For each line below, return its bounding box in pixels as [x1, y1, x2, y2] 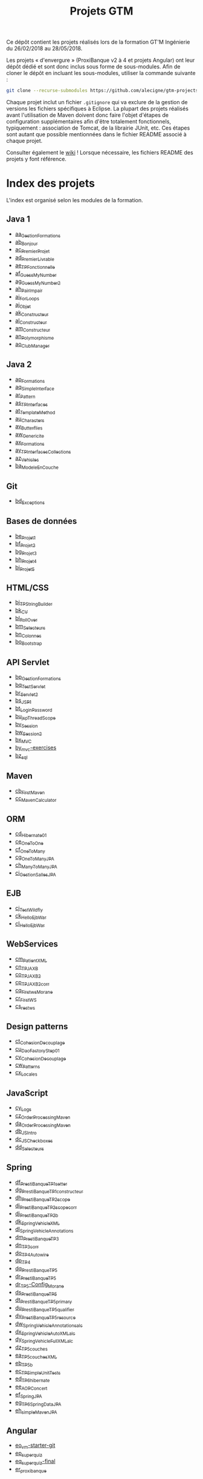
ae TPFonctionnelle [14, 262, 56, 270]
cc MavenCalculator [14, 795, 57, 804]
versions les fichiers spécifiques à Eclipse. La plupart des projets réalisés [6, 105, 189, 113]
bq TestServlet [14, 681, 46, 690]
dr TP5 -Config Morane [14, 1280, 65, 1289]
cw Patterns [14, 1061, 40, 1070]
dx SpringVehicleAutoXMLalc [14, 1328, 76, 1337]
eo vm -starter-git [14, 1441, 56, 1451]
